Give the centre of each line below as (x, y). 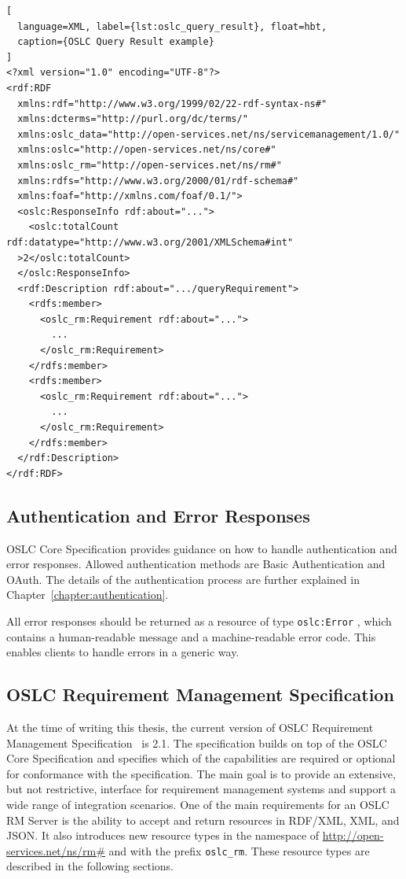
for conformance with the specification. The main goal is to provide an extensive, (201, 773)
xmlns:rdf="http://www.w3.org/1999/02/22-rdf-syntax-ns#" (172, 103)
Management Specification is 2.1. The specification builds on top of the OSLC (197, 742)
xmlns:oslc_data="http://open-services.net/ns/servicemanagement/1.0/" (209, 134)
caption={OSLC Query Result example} (116, 42)
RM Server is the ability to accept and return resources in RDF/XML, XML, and (203, 820)
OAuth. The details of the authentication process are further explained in (183, 579)
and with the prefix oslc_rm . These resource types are (239, 850)
